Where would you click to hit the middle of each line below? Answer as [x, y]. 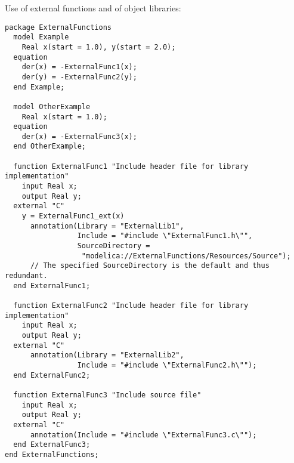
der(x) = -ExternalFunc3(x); [79, 136]
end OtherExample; [50, 146]
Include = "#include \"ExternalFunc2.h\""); [167, 365]
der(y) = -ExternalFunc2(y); [79, 77]
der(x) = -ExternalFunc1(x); [79, 67]
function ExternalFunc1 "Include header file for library [131, 166]
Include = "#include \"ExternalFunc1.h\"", [165, 236]
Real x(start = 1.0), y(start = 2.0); [99, 47]
